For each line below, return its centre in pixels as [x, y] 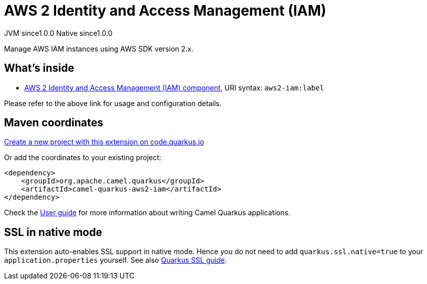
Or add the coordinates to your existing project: [83, 158]
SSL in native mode [53, 232]
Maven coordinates [54, 123]
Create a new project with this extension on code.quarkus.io [104, 142]
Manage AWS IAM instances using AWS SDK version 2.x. [99, 49]
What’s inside [39, 68]
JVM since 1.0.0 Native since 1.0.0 [58, 33]
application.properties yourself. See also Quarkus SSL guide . [115, 260]
